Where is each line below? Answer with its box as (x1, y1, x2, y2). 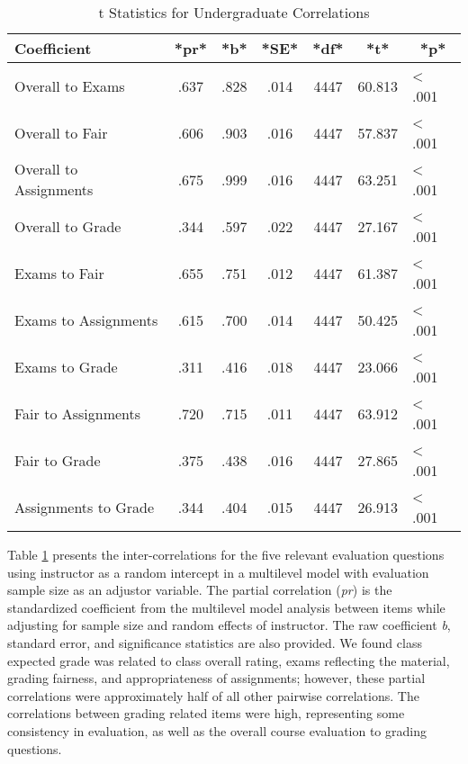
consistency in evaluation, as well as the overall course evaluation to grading (7, 721, 427, 740)
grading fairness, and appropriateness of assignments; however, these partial (7, 669, 426, 688)
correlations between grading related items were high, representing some (7, 704, 405, 723)
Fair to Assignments (14, 402, 141, 424)
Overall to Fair (14, 121, 108, 143)
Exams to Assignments (14, 309, 158, 330)
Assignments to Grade (14, 496, 155, 517)
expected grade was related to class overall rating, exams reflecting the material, (7, 651, 450, 670)
